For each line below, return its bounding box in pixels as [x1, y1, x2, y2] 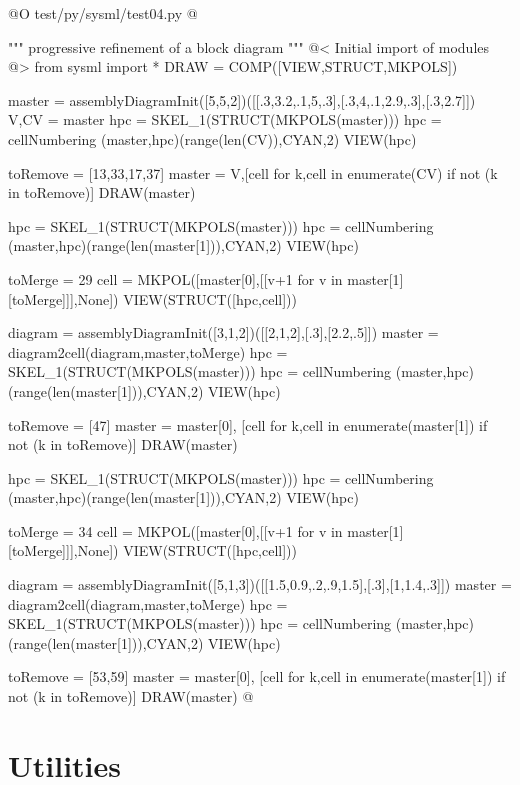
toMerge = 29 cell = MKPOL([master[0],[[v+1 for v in [8, 268, 343, 289]
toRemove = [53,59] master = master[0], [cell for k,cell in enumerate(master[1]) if [8, 666, 506, 687]
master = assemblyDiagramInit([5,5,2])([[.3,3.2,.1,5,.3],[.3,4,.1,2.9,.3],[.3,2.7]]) [8, 89, 476, 110]
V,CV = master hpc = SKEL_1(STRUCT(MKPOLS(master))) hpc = [8, 109, 442, 130]
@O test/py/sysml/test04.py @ [8, 3, 198, 23]
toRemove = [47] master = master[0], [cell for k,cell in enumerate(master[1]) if [8, 414, 488, 435]
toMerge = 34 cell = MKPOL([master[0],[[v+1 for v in [8, 520, 343, 541]
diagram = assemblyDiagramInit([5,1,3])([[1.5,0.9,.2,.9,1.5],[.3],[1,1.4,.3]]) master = [8, 574, 512, 595]
